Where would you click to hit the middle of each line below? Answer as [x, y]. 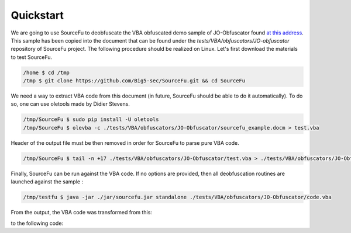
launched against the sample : [47, 182]
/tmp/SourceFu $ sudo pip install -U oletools [91, 119]
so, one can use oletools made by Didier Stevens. [70, 104]
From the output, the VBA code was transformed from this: [81, 213]
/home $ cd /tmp [47, 72]
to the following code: [37, 223]
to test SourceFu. [32, 57]
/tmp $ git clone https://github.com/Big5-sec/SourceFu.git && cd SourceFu [134, 81]
